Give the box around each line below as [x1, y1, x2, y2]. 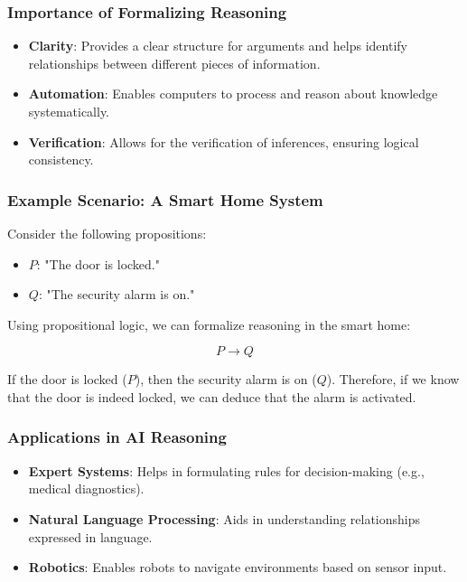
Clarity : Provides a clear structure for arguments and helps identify [28, 36, 407, 55]
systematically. [28, 102, 110, 120]
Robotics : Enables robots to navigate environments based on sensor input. [28, 558, 447, 577]
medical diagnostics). [28, 479, 145, 498]
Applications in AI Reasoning [7, 426, 227, 448]
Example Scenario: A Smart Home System [7, 188, 323, 211]
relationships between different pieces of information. [28, 53, 321, 72]
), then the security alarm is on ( [135, 370, 317, 389]
